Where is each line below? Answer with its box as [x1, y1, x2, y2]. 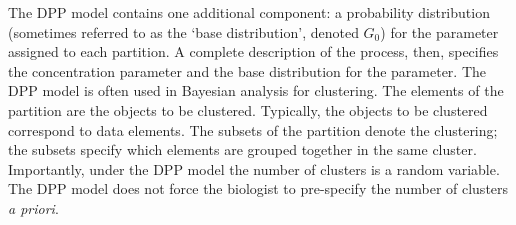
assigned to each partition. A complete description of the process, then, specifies [8, 41, 499, 62]
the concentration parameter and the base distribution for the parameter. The [8, 60, 487, 81]
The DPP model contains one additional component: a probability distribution [8, 2, 490, 22]
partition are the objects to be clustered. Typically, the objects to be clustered [8, 99, 488, 120]
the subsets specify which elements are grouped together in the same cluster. [8, 139, 477, 160]
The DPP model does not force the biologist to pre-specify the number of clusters [8, 178, 509, 199]
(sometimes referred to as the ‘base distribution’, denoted [8, 21, 359, 42]
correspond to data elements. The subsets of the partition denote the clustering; [8, 119, 498, 140]
